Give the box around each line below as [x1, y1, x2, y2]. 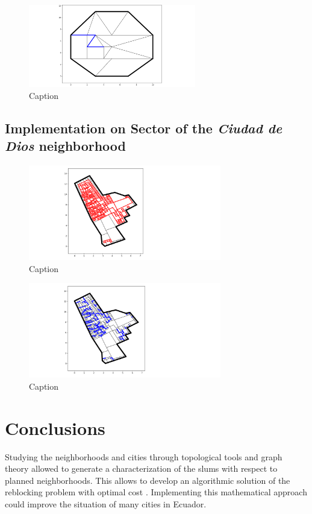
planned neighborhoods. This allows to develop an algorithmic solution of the [5, 474, 290, 486]
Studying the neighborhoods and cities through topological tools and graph [5, 450, 282, 463]
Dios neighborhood [5, 136, 126, 155]
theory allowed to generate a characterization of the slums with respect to [5, 462, 278, 475]
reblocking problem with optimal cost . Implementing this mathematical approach [5, 486, 307, 498]
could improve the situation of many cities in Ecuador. [5, 498, 207, 510]
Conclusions [5, 415, 105, 440]
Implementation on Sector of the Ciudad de [5, 118, 282, 137]
